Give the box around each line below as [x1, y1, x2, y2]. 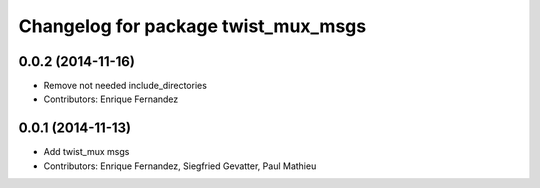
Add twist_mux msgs [43, 146, 130, 158]
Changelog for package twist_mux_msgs [18, 15, 367, 37]
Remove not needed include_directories [43, 80, 207, 92]
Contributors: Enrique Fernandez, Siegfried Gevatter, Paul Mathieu [43, 160, 317, 172]
